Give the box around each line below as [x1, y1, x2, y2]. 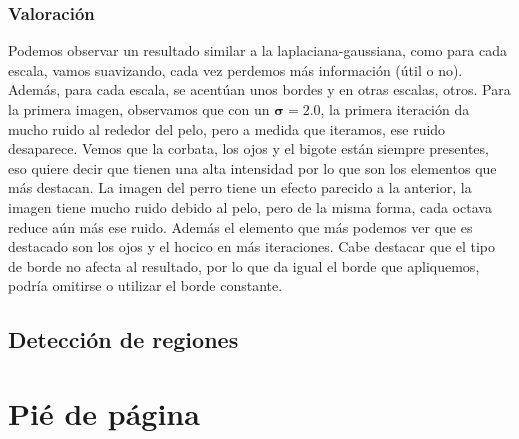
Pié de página [8, 392, 200, 433]
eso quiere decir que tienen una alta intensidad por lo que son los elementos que [8, 157, 497, 178]
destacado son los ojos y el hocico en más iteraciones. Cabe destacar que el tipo [8, 236, 496, 257]
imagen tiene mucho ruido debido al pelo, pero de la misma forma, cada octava [8, 196, 492, 217]
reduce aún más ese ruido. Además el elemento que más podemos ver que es [8, 216, 473, 237]
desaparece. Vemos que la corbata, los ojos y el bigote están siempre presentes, [8, 138, 489, 159]
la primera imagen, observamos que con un [8, 99, 270, 119]
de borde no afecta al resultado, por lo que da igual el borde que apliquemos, [8, 255, 480, 276]
